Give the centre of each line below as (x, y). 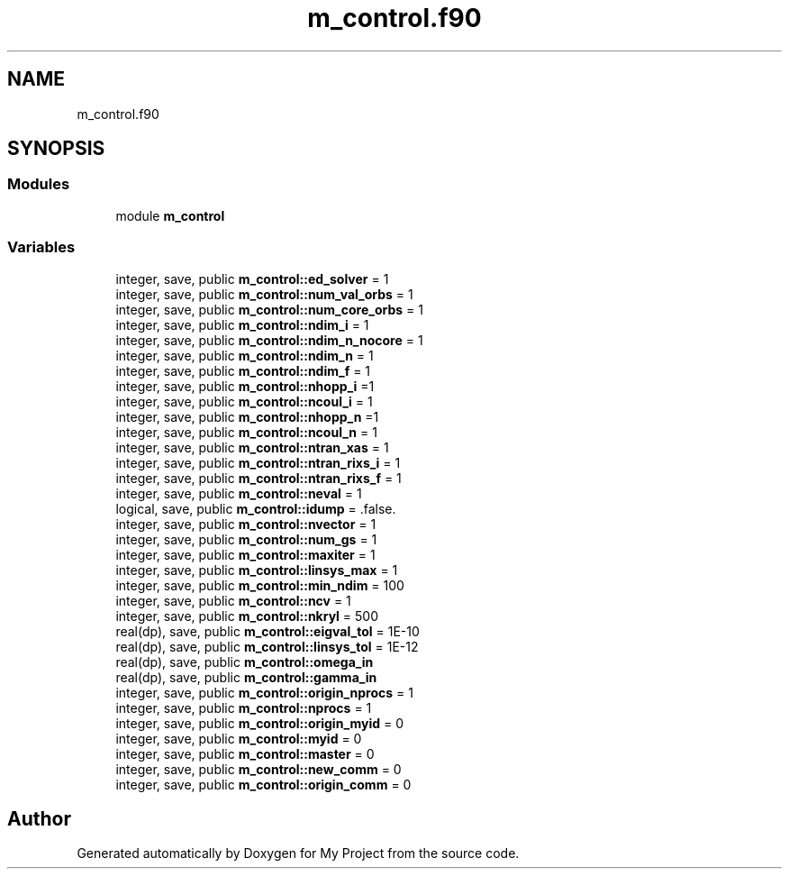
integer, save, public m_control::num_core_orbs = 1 (269, 309)
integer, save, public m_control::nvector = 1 (246, 524)
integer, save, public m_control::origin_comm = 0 (263, 784)
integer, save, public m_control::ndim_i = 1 (242, 324)
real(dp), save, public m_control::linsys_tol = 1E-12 (267, 646)
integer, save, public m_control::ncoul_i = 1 (244, 401)
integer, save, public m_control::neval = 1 (239, 493)
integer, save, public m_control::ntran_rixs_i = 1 (258, 462)
